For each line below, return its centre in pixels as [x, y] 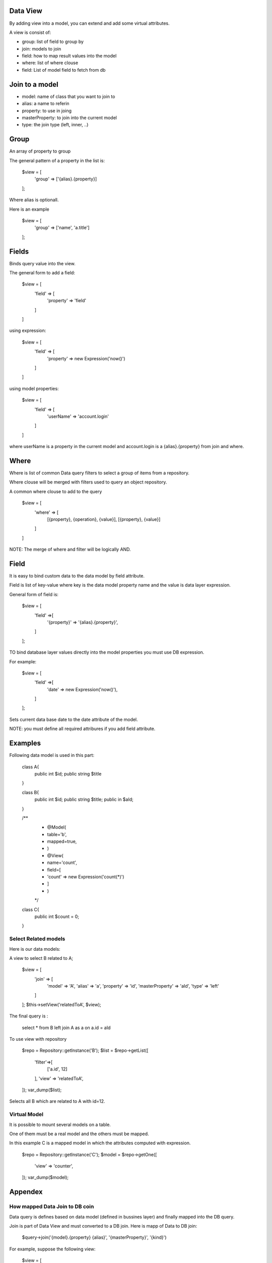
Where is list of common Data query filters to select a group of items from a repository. [99, 473]
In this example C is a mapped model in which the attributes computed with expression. [100, 1143]
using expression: [28, 330]
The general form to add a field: [42, 273]
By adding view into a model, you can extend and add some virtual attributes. [89, 23]
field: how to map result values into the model [69, 56]
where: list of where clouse [50, 63]
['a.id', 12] [57, 1069]
